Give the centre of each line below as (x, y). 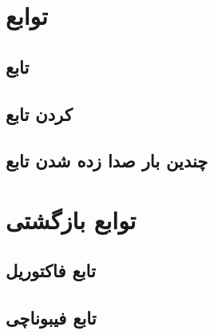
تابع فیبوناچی (51, 318)
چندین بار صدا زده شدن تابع (107, 161)
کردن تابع (39, 113)
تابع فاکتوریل (51, 270)
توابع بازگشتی (71, 219)
